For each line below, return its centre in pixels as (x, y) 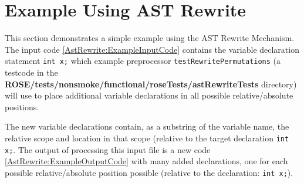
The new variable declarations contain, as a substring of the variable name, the (147, 126)
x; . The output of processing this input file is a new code (108, 149)
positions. (22, 106)
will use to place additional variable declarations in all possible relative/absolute (149, 95)
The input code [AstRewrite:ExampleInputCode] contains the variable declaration (152, 49)
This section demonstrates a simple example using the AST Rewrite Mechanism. (150, 38)
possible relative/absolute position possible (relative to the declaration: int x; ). (149, 172)
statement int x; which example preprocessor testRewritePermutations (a (143, 61)
